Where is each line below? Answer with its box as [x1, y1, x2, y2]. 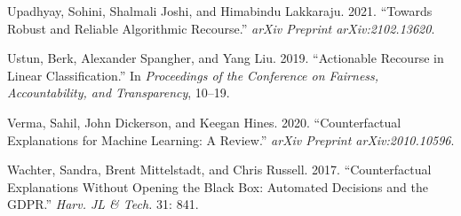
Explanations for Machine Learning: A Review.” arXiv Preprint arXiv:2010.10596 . [7, 130, 455, 149]
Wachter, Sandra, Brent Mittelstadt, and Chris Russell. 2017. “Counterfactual [7, 160, 432, 179]
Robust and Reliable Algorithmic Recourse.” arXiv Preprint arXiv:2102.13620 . [7, 19, 435, 37]
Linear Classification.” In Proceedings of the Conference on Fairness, [7, 66, 379, 84]
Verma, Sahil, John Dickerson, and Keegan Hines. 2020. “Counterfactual [7, 112, 401, 131]
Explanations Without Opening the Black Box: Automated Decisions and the [7, 177, 428, 196]
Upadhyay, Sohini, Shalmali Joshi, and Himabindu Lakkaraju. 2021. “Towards [7, 2, 433, 19]
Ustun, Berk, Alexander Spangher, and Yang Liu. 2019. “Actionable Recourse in [7, 49, 444, 67]
